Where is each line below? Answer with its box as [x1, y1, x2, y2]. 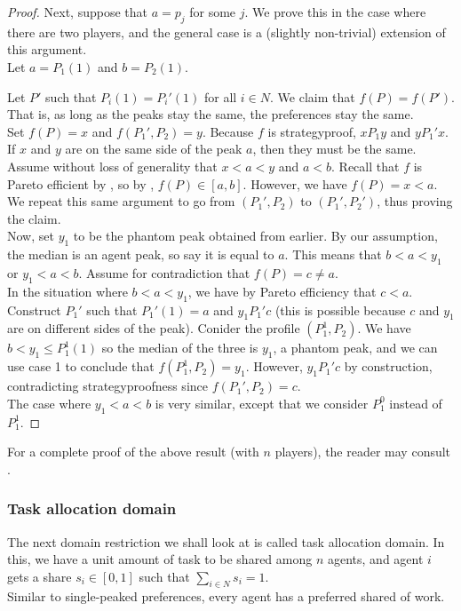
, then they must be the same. [252, 139, 417, 158]
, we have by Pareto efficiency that [187, 282, 377, 300]
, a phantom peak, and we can [273, 338, 438, 357]
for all [203, 87, 237, 106]
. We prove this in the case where [244, 3, 426, 20]
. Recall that [331, 156, 400, 175]
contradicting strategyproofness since [7, 377, 208, 395]
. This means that [284, 245, 382, 264]
